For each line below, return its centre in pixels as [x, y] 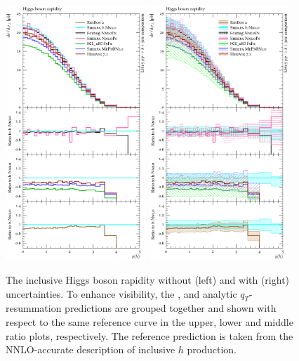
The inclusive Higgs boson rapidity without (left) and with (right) [148, 280]
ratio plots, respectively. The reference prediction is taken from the [149, 335]
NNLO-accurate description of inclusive [91, 349]
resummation [34, 308]
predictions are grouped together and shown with [171, 308]
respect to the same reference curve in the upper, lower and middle [149, 322]
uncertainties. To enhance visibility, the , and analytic [121, 293]
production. [212, 349]
